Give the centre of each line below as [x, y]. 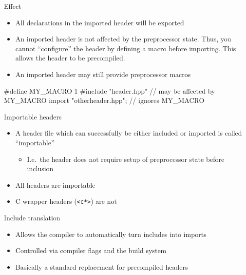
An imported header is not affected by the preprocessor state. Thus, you [123, 39]
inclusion [40, 168]
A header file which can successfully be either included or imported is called [129, 133]
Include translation [32, 217]
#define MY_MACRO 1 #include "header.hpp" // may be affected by [110, 90]
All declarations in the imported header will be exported [100, 22]
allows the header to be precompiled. [70, 58]
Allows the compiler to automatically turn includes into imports [111, 234]
